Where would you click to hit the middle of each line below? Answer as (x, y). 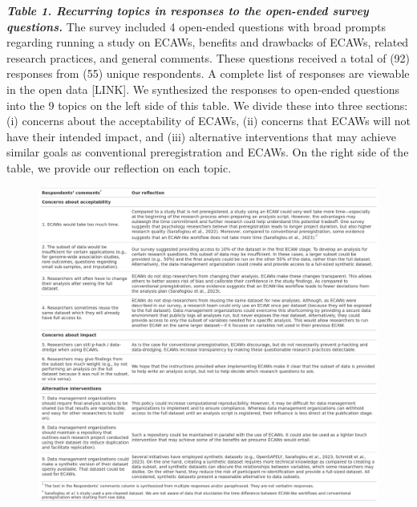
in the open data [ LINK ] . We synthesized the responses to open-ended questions (203, 89)
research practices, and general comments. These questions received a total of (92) (208, 57)
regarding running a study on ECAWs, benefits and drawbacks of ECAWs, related (208, 42)
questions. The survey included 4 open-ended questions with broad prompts (196, 26)
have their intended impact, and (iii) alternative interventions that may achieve (201, 136)
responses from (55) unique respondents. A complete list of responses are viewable (208, 73)
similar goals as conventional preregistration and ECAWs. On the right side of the (208, 152)
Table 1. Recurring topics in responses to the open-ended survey (188, 10)
